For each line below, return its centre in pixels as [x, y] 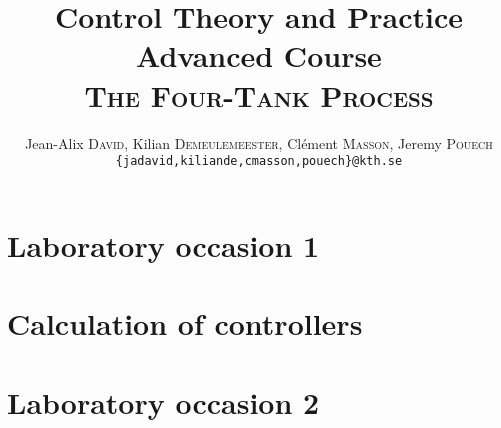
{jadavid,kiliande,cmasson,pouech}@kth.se [259, 161]
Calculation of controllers [185, 323]
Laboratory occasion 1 [163, 244]
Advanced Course [259, 55]
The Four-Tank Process [259, 94]
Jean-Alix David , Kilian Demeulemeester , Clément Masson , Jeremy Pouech [259, 142]
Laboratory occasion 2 [163, 401]
